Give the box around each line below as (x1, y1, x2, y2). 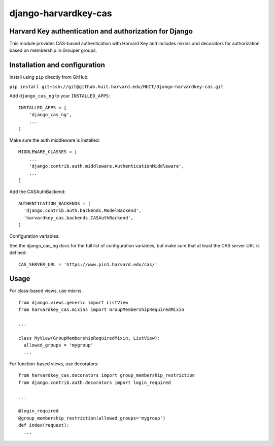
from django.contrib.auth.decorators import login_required (18, 379, 171, 386)
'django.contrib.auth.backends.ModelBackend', (23, 208, 142, 213)
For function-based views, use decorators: (9, 361, 99, 367)
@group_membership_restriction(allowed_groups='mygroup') (18, 415, 166, 421)
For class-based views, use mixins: (9, 288, 83, 294)
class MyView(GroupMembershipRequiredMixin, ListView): (18, 335, 160, 341)
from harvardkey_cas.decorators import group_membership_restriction (18, 372, 195, 378)
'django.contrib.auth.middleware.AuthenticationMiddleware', (28, 163, 185, 169)
